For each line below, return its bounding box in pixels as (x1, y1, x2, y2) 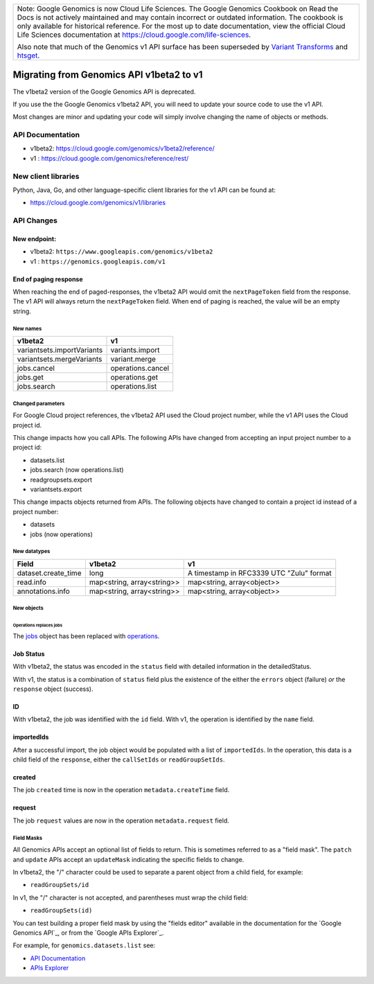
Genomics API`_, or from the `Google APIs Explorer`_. (12, 929, 164, 937)
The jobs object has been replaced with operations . (12, 631, 160, 640)
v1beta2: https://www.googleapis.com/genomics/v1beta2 (30, 247, 213, 256)
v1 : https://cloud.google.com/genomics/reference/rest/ (30, 154, 189, 162)
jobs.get (17, 373, 44, 383)
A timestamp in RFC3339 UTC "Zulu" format (187, 568, 332, 578)
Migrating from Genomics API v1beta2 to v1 (12, 69, 203, 81)
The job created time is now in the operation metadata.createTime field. (12, 786, 230, 794)
